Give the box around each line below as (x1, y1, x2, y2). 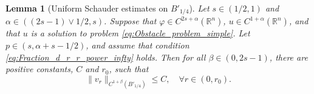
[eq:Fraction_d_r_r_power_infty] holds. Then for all (5, 50, 206, 63)
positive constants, (5, 62, 73, 75)
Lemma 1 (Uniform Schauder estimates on (5, 2, 168, 14)
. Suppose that (104, 15, 157, 27)
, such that (109, 62, 149, 75)
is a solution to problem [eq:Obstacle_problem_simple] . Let (30, 27, 250, 39)
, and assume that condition (86, 39, 189, 52)
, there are (269, 50, 308, 63)
